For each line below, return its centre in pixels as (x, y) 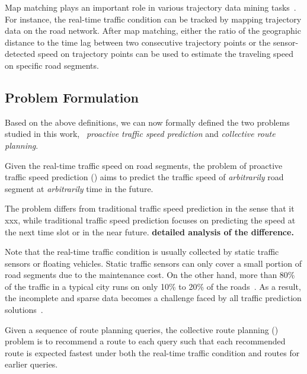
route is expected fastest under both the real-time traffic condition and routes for (152, 352)
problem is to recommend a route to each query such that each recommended (145, 341)
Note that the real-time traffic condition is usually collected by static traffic (142, 252)
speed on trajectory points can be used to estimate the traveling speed (165, 54)
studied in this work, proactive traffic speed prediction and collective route (140, 134)
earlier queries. (31, 364)
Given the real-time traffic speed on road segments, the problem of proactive (144, 165)
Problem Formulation (72, 97)
